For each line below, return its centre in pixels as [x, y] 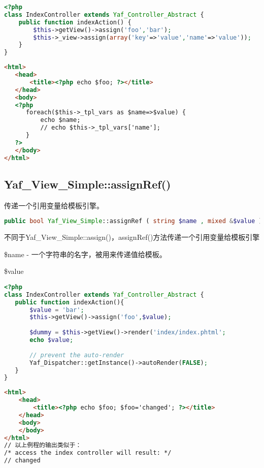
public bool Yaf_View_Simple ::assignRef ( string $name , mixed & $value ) [133, 221]
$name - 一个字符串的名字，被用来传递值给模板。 [85, 254]
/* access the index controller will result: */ [88, 453]
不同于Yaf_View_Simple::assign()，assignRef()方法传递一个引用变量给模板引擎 [132, 237]
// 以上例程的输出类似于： [43, 445]
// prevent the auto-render [77, 355]
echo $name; [60, 120]
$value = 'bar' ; [57, 310]
